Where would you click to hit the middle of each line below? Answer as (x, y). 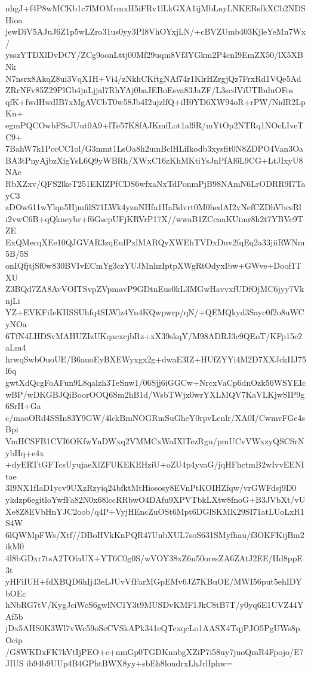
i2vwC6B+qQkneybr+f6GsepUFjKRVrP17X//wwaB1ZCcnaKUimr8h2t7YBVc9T (154, 218)
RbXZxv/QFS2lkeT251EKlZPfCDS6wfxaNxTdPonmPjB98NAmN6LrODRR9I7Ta (155, 183)
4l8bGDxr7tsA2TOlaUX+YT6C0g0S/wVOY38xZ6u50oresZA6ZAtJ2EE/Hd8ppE (154, 557)
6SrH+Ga (23, 406)
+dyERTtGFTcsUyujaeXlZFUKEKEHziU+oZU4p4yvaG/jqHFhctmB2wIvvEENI (155, 464)
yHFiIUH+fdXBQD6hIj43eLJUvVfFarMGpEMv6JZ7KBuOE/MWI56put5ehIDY (154, 581)
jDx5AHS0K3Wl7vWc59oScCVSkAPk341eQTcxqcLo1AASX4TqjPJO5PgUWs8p (153, 628)
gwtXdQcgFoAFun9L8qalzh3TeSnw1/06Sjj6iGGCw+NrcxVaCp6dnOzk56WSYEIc (156, 382)
